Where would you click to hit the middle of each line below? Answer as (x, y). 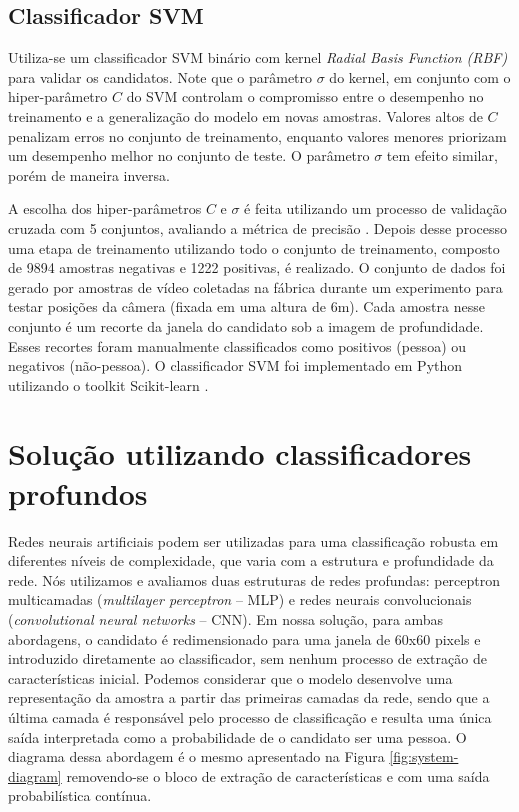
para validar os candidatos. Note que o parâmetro (160, 76)
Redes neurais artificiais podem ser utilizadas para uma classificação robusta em (253, 540)
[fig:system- (424, 756)
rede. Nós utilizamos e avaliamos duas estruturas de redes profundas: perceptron (254, 579)
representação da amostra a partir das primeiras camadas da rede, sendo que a (249, 697)
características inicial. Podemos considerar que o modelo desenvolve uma (230, 677)
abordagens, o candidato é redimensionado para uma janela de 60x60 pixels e (244, 638)
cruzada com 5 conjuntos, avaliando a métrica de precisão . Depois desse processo (257, 227)
